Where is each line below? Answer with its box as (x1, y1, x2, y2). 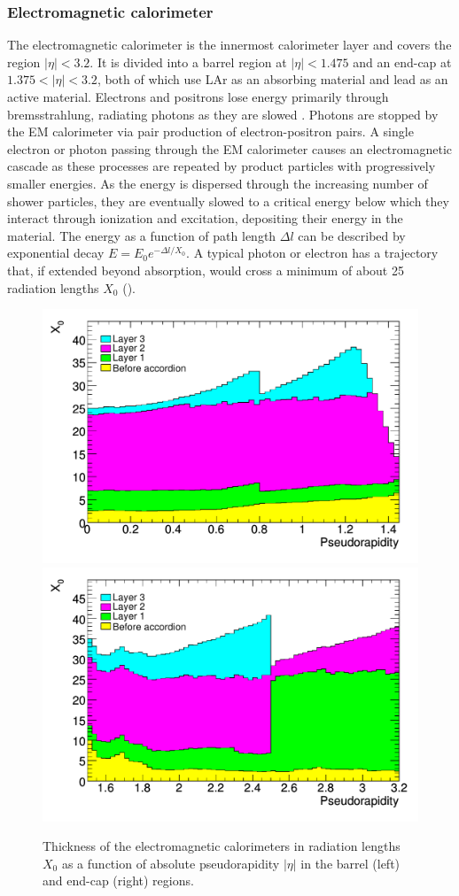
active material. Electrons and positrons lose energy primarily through (7, 88, 389, 105)
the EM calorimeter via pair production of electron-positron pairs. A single (7, 122, 414, 141)
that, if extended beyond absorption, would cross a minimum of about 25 (7, 260, 404, 279)
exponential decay (7, 243, 105, 262)
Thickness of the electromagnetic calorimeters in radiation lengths (43, 837, 401, 855)
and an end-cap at (353, 52, 452, 71)
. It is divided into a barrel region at (89, 52, 287, 71)
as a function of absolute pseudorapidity (61, 854, 280, 872)
